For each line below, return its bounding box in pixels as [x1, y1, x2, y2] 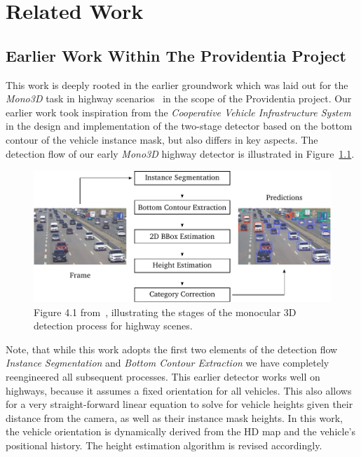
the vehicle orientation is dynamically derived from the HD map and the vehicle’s [6, 424, 356, 439]
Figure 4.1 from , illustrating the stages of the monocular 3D [34, 304, 297, 319]
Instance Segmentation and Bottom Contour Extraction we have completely [6, 355, 329, 370]
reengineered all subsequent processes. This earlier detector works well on [6, 369, 320, 383]
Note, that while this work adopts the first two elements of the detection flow [6, 341, 338, 356]
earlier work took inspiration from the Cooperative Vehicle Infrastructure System [6, 104, 351, 119]
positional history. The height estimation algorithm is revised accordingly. [6, 437, 322, 452]
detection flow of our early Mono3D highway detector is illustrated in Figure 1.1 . [6, 146, 355, 161]
